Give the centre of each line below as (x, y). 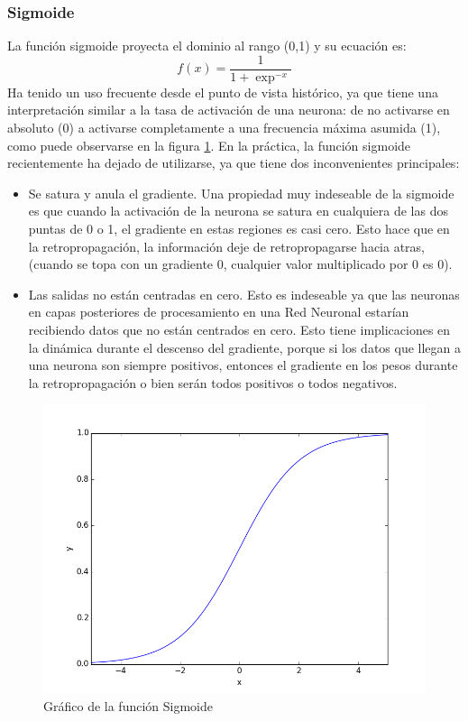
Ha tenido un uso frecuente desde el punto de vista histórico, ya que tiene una (223, 92)
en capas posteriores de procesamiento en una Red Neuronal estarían (219, 312)
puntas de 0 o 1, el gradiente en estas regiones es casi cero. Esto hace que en (239, 229)
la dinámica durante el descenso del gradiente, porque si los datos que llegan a (245, 347)
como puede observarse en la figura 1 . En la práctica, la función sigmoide (209, 145)
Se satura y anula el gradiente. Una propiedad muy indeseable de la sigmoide (241, 193)
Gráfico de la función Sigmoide (128, 705)
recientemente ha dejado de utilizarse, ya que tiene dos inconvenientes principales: (234, 163)
